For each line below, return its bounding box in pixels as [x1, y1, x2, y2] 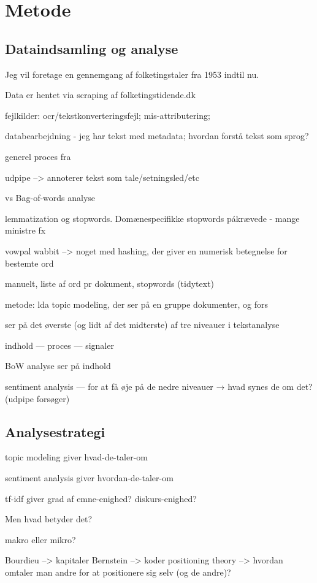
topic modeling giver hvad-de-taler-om [5, 451, 148, 463]
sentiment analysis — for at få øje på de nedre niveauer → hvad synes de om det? [5, 380, 313, 393]
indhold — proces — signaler [5, 338, 114, 351]
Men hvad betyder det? [5, 513, 92, 525]
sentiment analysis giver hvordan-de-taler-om [5, 471, 174, 484]
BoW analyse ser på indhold [5, 359, 111, 372]
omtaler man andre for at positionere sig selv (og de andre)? [5, 566, 231, 579]
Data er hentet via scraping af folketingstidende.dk [5, 88, 196, 101]
